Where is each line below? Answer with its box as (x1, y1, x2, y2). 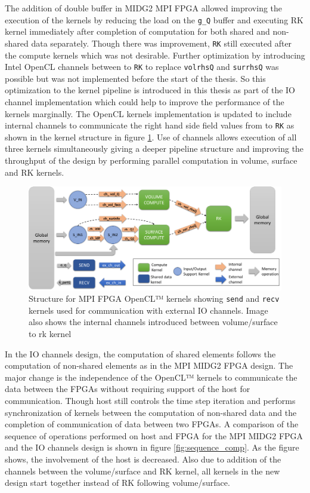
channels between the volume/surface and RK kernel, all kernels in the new (5, 464, 280, 477)
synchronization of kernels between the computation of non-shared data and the (5, 406, 297, 418)
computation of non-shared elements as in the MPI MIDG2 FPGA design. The (5, 359, 293, 372)
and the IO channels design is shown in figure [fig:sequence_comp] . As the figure (5, 441, 299, 454)
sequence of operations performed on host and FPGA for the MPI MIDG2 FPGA (5, 429, 303, 442)
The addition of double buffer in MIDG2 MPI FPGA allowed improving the (5, 2, 283, 14)
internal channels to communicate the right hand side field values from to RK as (5, 119, 294, 131)
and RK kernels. (5, 166, 64, 178)
